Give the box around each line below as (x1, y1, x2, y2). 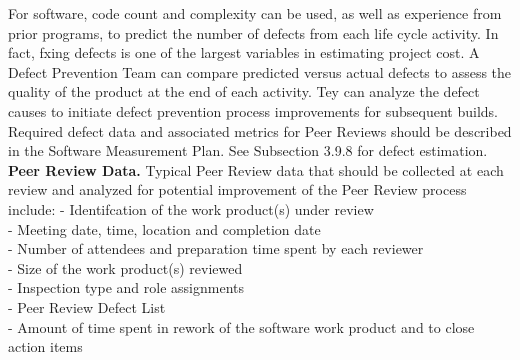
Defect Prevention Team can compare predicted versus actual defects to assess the (8, 61, 512, 82)
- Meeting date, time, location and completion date (8, 218, 321, 239)
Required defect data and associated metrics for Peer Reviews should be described (8, 120, 512, 141)
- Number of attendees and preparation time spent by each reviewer (8, 238, 424, 259)
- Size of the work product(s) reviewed (8, 257, 243, 278)
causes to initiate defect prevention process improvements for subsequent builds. (8, 100, 498, 121)
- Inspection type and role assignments (8, 277, 244, 298)
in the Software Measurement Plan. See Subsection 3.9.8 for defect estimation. (8, 140, 488, 161)
